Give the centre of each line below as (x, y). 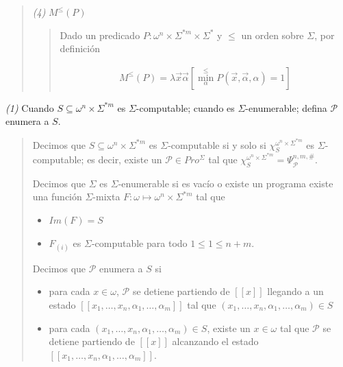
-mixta (106, 197)
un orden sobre (272, 35)
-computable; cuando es (185, 107)
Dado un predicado (100, 35)
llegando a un (295, 291)
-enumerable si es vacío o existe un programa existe (226, 183)
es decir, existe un (125, 159)
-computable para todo (139, 242)
